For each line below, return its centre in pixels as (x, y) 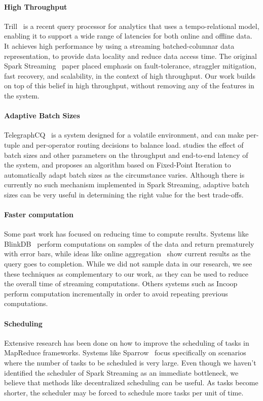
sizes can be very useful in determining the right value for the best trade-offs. (124, 194)
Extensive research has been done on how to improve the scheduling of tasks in (127, 342)
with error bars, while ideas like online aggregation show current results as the (127, 254)
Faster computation (39, 214)
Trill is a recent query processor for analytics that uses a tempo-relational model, (132, 26)
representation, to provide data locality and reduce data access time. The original (130, 56)
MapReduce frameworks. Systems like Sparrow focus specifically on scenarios (125, 353)
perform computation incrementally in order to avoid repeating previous (116, 293)
